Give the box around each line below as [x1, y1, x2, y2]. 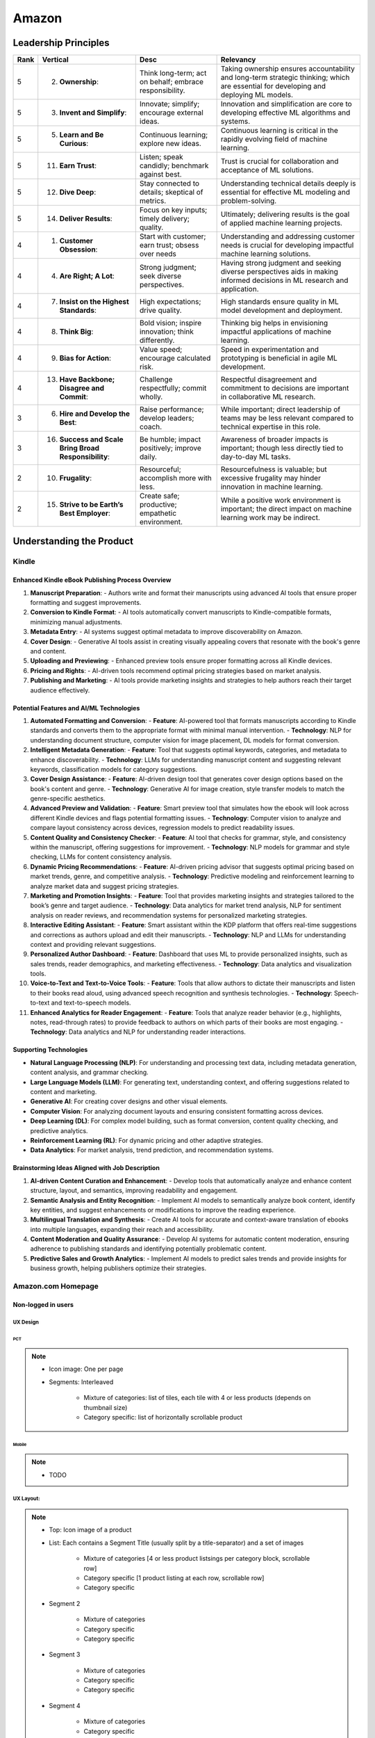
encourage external [139, 108, 204, 117]
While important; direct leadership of [220, 405, 341, 414]
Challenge [139, 375, 173, 384]
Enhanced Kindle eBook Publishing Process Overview [12, 576, 172, 584]
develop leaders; [139, 414, 194, 423]
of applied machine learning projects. [220, 218, 343, 228]
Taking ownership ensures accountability [220, 64, 356, 74]
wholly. [139, 392, 163, 402]
